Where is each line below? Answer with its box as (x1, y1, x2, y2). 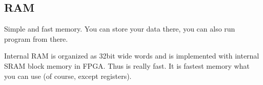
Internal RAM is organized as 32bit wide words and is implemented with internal (4, 50, 259, 61)
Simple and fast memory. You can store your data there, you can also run (4, 23, 235, 34)
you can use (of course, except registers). (4, 70, 132, 81)
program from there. (4, 33, 68, 44)
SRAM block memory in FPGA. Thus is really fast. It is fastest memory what (4, 60, 250, 71)
